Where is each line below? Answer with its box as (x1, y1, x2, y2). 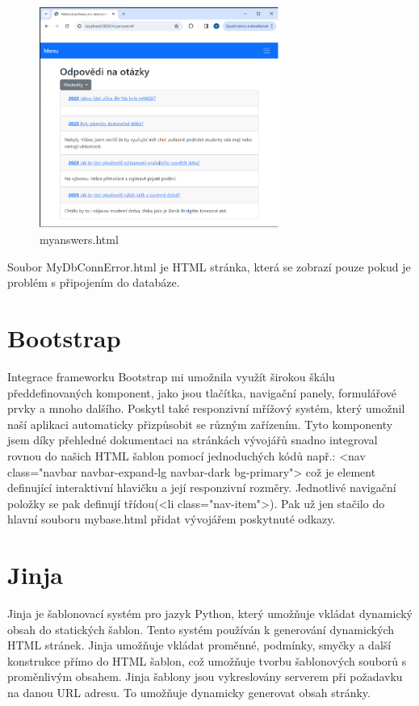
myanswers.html (40, 231, 119, 248)
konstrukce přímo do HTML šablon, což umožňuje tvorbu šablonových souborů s (7, 652, 407, 669)
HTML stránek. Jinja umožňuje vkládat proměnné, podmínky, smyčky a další (7, 637, 392, 653)
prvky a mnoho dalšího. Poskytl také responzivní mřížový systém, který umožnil (7, 400, 405, 417)
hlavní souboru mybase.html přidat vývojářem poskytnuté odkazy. (7, 511, 336, 527)
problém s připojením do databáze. (7, 274, 180, 291)
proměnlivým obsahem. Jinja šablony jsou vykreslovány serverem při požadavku (7, 668, 403, 685)
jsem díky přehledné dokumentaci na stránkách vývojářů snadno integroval (7, 431, 378, 448)
